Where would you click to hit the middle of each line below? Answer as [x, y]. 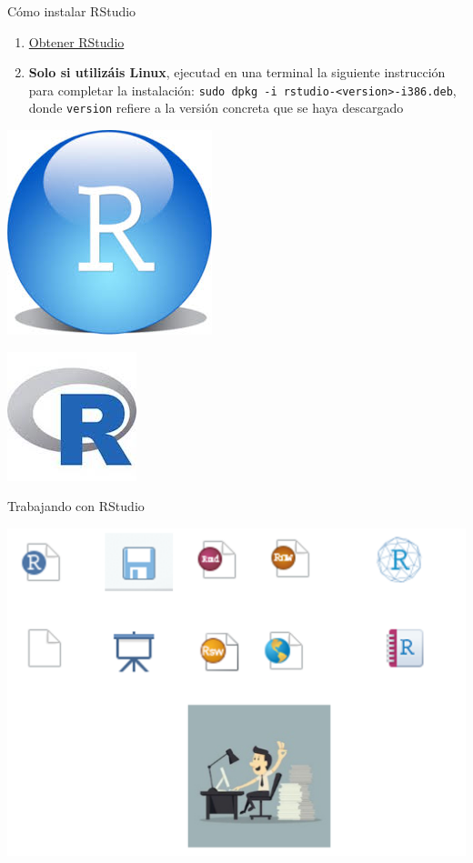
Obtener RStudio [76, 41]
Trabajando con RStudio [76, 506]
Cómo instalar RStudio [72, 11]
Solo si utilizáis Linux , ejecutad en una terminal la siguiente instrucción [237, 72]
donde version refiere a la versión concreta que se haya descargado [216, 108]
